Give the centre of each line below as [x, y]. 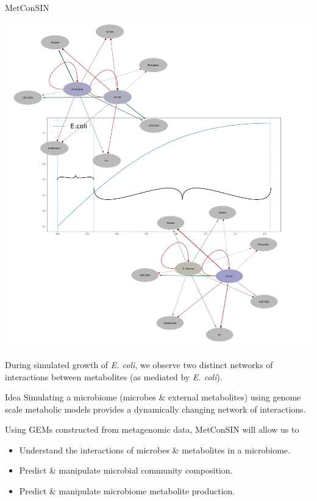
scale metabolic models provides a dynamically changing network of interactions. [155, 409]
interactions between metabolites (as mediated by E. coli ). [114, 376]
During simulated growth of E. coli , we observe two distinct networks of [139, 364]
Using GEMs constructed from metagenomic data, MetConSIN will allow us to [152, 429]
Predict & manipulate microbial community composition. [126, 470]
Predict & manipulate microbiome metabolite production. [127, 491]
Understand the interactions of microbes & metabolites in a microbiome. [155, 449]
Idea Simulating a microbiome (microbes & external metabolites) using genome [153, 397]
